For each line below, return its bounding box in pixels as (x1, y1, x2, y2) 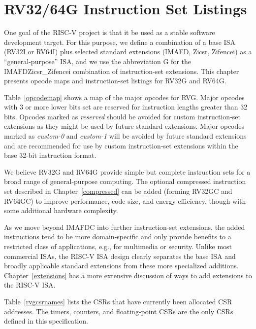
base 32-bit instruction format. (4, 150, 96, 160)
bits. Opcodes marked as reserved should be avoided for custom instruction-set (4, 111, 241, 121)
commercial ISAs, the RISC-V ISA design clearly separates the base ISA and (4, 251, 236, 261)
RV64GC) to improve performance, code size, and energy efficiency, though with (4, 195, 246, 206)
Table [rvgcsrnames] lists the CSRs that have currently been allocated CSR (4, 296, 232, 306)
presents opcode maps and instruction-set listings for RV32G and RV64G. (4, 75, 226, 86)
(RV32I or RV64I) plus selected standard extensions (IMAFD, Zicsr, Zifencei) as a (4, 46, 252, 57)
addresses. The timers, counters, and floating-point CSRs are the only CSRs (4, 306, 233, 316)
